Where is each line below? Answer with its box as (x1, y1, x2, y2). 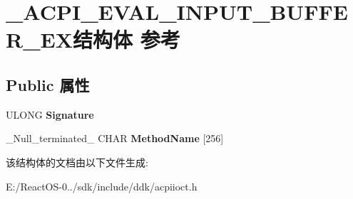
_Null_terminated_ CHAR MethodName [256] (6, 131, 224, 146)
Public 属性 (6, 73, 90, 95)
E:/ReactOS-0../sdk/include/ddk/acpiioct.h (6, 178, 198, 193)
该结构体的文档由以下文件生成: (6, 154, 148, 169)
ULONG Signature (6, 107, 94, 122)
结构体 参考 (72, 25, 180, 54)
